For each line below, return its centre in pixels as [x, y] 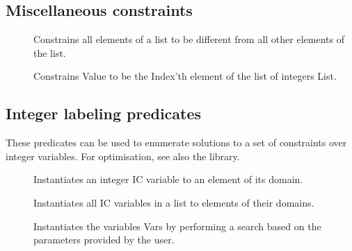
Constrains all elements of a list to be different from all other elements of [189, 39]
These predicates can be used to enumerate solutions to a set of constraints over [176, 142]
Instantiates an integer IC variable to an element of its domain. [168, 179]
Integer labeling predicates [104, 113]
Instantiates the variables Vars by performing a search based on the [177, 226]
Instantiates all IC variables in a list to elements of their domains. [174, 202]
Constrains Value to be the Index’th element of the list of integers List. [185, 76]
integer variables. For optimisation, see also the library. [123, 156]
